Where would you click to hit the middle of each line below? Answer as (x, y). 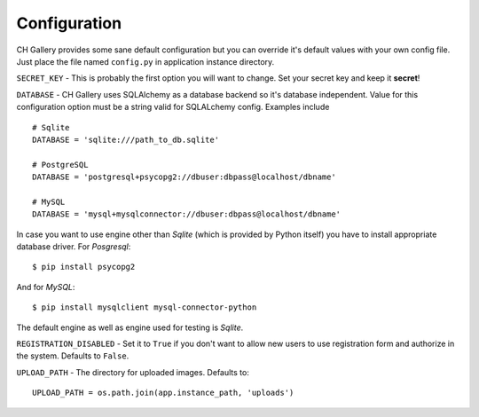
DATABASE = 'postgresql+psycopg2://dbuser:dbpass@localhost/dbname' (184, 177)
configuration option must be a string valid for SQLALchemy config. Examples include (173, 107)
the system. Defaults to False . (73, 356)
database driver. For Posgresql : (74, 247)
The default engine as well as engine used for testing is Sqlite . (130, 327)
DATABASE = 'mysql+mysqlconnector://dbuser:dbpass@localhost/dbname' (187, 214)
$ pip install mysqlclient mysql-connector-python (145, 307)
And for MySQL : (46, 287)
